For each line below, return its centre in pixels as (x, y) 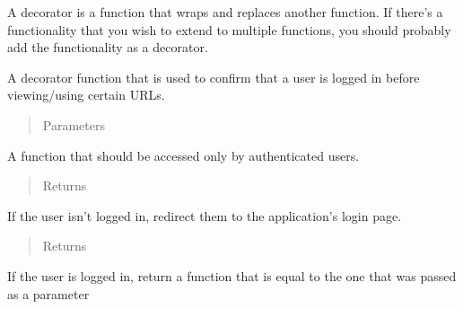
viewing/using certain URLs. (86, 95)
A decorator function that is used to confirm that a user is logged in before (214, 77)
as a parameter (48, 293)
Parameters (74, 124)
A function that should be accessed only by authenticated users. (183, 155)
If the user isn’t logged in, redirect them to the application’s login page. (205, 215)
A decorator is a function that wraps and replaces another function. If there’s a (225, 12)
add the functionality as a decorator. (108, 47)
